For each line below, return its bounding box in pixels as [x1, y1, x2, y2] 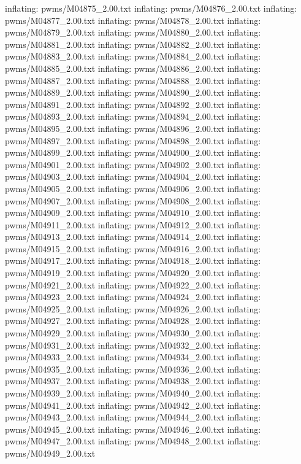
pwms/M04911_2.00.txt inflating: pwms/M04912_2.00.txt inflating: [5, 218, 261, 231]
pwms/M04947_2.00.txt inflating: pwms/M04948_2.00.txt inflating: [5, 435, 261, 447]
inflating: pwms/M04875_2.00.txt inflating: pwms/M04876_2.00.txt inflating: [5, 2, 297, 14]
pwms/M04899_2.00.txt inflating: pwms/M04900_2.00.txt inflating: [5, 146, 261, 159]
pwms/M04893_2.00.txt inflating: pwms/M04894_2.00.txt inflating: [5, 110, 261, 123]
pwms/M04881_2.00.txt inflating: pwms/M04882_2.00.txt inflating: [5, 37, 261, 50]
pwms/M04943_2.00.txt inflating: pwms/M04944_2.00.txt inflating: [5, 411, 261, 423]
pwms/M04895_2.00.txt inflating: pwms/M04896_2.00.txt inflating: [5, 122, 261, 134]
